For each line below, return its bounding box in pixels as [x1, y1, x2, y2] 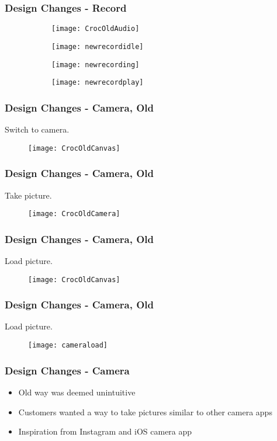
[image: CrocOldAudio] [51, 25, 140, 33]
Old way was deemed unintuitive [18, 386, 136, 398]
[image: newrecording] [51, 60, 140, 69]
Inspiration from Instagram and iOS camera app [18, 425, 192, 437]
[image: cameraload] [28, 341, 108, 350]
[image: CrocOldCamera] [28, 210, 120, 218]
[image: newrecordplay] [51, 78, 144, 87]
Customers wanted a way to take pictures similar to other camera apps [18, 405, 272, 418]
